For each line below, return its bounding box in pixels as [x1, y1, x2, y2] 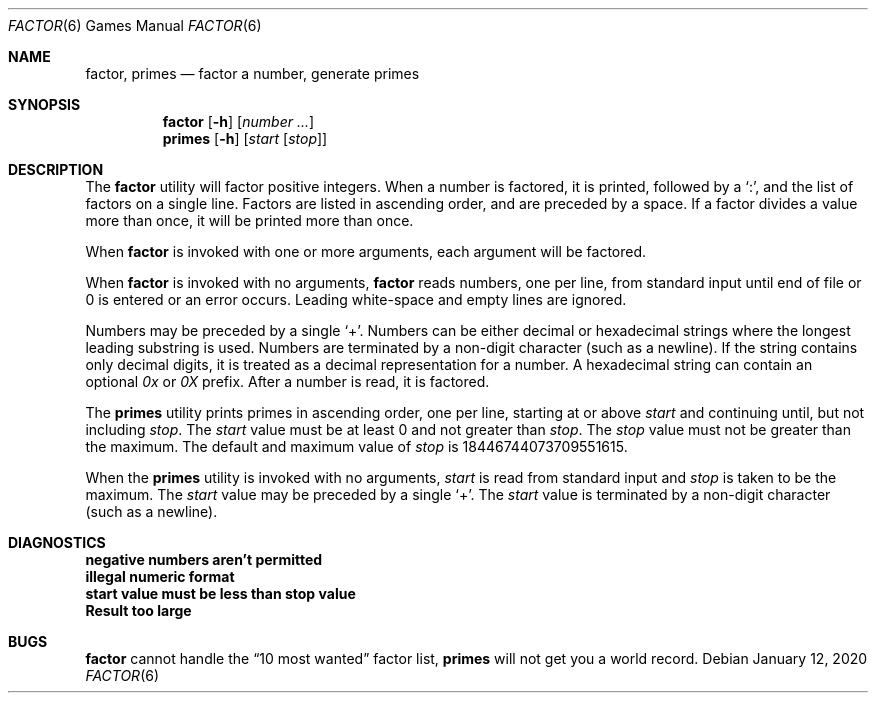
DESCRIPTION [8, 161, 104, 178]
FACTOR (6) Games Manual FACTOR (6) [8, 17, 262, 34]
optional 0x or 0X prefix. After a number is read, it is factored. [85, 373, 490, 390]
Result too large [85, 602, 192, 619]
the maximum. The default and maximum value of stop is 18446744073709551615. [85, 438, 628, 455]
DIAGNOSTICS [8, 534, 106, 551]
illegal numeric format [85, 568, 235, 585]
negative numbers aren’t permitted [85, 551, 323, 568]
